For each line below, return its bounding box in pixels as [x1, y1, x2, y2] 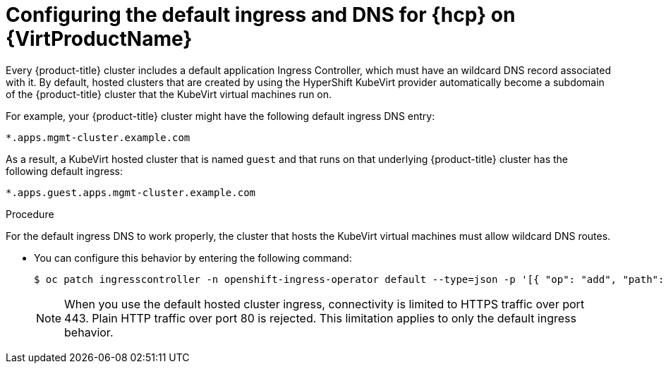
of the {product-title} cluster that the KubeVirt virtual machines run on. [6, 87, 332, 100]
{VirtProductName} [6, 27, 193, 51]
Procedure [6, 207, 54, 220]
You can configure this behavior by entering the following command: [34, 251, 352, 264]
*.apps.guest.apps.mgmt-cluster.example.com [6, 186, 256, 198]
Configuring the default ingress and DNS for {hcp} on [6, 3, 516, 27]
